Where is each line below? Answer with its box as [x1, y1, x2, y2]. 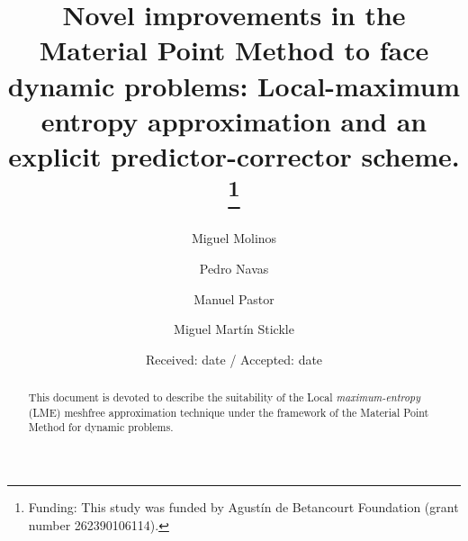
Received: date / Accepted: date [145, 349, 323, 368]
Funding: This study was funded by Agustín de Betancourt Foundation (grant [28, 498, 459, 517]
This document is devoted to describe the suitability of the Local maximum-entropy [28, 390, 420, 405]
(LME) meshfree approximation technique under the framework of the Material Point [28, 404, 429, 419]
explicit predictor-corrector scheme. [8, 137, 460, 174]
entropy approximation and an [40, 102, 427, 139]
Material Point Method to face [39, 32, 429, 68]
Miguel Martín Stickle [174, 320, 294, 338]
